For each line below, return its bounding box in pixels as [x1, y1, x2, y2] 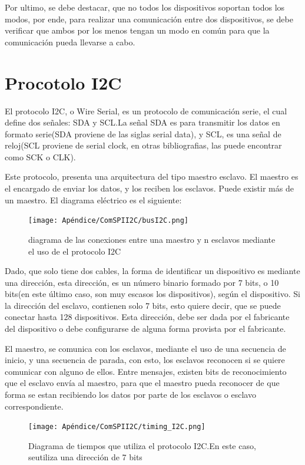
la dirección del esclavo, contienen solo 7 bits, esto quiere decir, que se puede [5, 299, 281, 311]
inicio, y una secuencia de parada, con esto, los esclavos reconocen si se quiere [5, 354, 285, 366]
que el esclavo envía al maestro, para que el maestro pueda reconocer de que [5, 377, 280, 389]
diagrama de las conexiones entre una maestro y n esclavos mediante [28, 233, 276, 245]
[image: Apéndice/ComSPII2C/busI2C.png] [28, 216, 189, 225]
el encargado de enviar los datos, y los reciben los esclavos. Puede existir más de [5, 182, 294, 194]
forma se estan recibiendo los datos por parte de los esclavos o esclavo [5, 388, 256, 401]
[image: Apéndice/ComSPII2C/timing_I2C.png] [28, 423, 205, 431]
